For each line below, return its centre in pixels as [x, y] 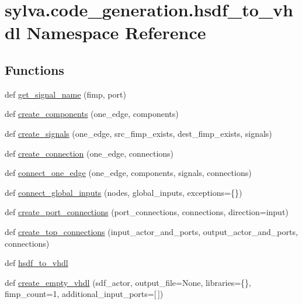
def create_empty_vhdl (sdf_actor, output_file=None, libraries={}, [128, 282]
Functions [34, 69]
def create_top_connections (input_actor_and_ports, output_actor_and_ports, [151, 231]
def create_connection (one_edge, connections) [89, 153]
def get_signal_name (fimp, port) [65, 94]
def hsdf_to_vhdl [37, 263]
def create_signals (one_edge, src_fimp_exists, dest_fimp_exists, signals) [138, 133]
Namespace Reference [116, 32]
